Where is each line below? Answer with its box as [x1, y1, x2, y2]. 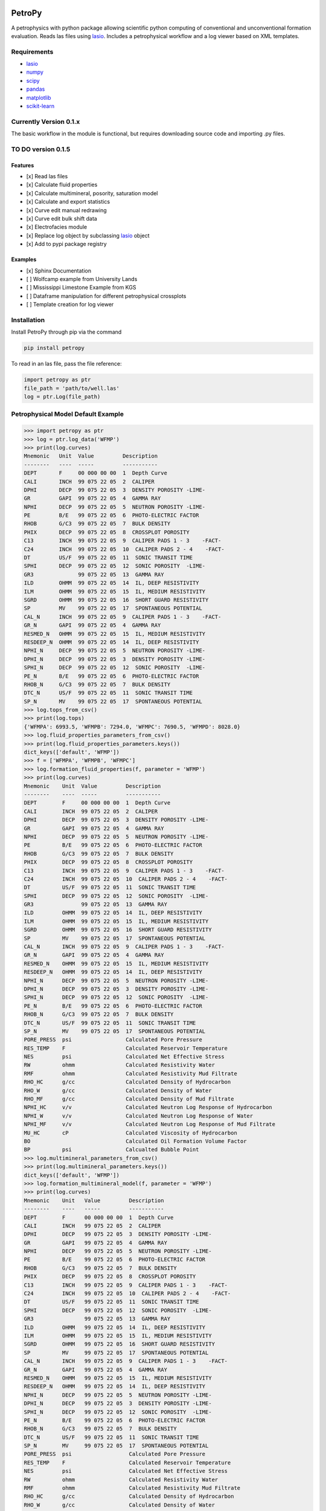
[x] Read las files [26, 173, 68, 180]
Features [11, 161, 34, 169]
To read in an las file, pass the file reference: [11, 360, 122, 367]
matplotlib [26, 94, 51, 101]
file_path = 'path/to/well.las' [24, 384, 120, 392]
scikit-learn [26, 103, 54, 109]
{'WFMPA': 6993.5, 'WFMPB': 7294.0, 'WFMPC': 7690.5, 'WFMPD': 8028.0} [24, 723, 241, 730]
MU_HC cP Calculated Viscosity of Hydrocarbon [24, 1129, 238, 1136]
